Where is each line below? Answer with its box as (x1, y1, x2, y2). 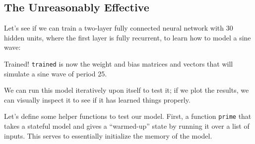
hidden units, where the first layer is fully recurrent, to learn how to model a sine (4, 32, 251, 42)
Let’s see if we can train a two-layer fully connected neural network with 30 (4, 23, 233, 33)
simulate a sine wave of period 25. (4, 68, 107, 78)
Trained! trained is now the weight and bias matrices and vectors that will (4, 58, 233, 69)
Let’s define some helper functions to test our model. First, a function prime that (4, 111, 252, 121)
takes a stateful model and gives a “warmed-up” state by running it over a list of (4, 121, 250, 131)
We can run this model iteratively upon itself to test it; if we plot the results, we (4, 85, 249, 95)
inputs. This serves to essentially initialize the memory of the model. (4, 130, 212, 141)
